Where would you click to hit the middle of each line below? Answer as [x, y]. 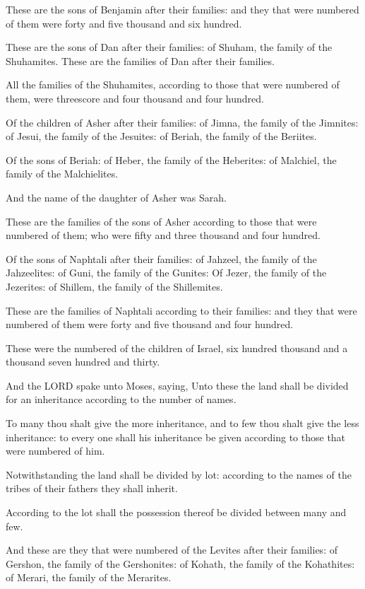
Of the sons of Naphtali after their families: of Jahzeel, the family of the [161, 258]
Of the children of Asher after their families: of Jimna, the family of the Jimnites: [182, 122]
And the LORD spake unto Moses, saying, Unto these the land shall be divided [177, 385]
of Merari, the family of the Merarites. [89, 577]
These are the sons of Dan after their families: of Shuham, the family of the [169, 47]
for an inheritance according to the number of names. [121, 399]
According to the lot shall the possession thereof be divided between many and [176, 512]
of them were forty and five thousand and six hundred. [124, 23]
